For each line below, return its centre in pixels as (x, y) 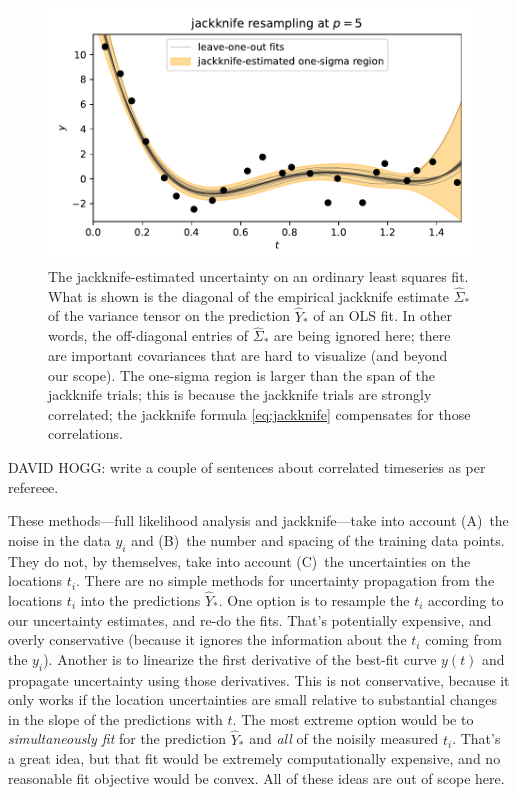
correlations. (85, 433)
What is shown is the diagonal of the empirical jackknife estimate (248, 295)
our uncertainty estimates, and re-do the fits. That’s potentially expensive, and (250, 619)
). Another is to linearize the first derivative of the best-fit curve (240, 658)
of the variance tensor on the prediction (169, 315)
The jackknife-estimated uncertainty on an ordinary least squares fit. (258, 275)
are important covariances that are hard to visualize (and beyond (248, 355)
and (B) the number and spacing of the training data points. (318, 539)
